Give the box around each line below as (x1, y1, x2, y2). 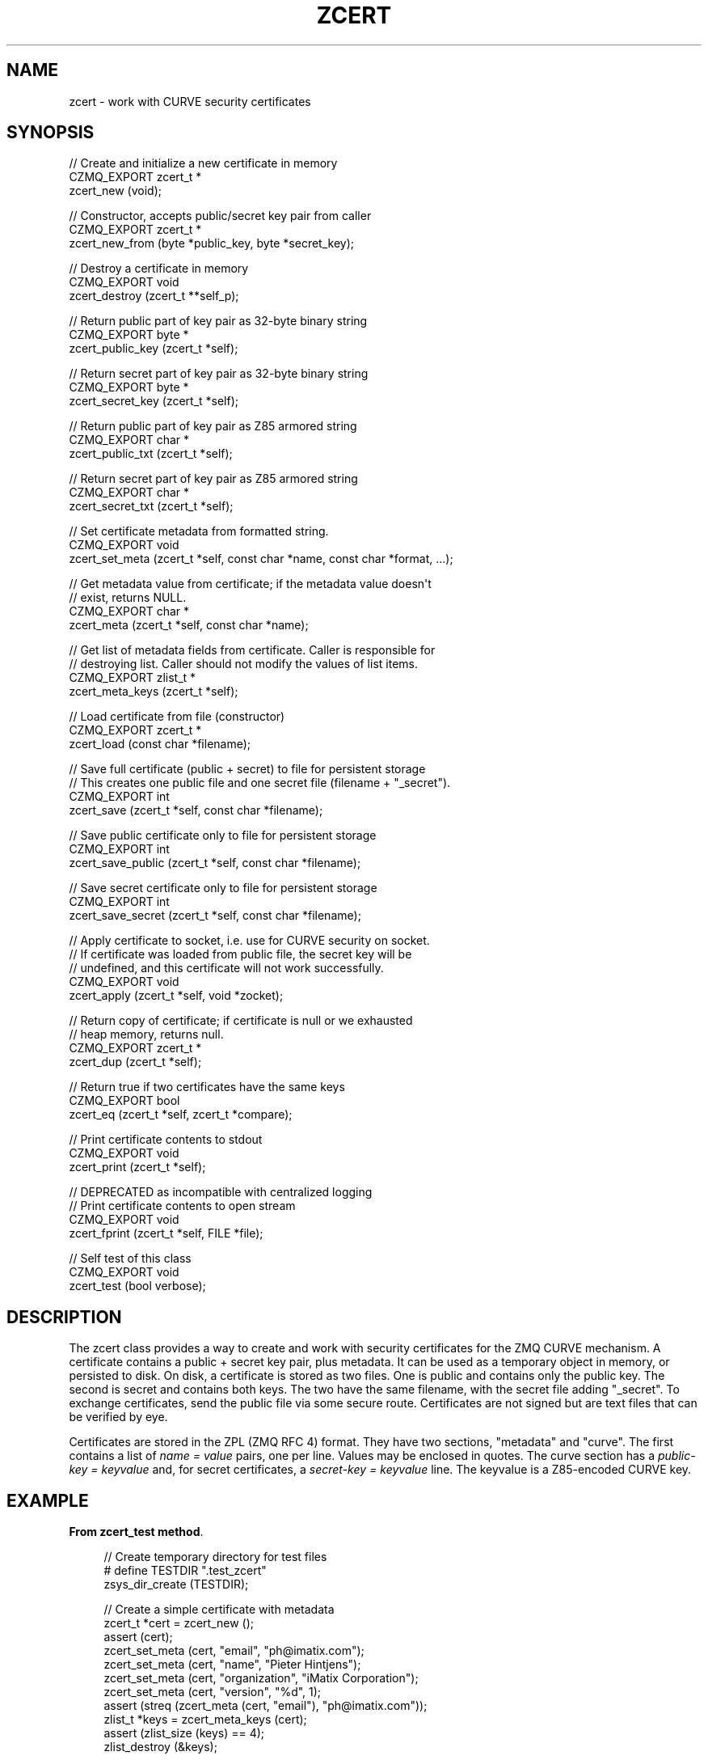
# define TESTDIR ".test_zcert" (103, 1563, 267, 1578)
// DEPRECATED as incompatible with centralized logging (69, 1185, 373, 1199)
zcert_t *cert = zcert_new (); (103, 1616, 255, 1631)
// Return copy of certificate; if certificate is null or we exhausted (69, 1013, 413, 1028)
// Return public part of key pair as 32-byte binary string (69, 314, 368, 328)
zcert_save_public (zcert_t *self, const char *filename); (69, 856, 361, 870)
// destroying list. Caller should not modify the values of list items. (69, 657, 418, 671)
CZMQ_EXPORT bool (69, 1094, 180, 1108)
